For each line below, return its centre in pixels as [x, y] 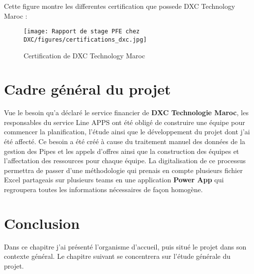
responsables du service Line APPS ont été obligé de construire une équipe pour [125, 122]
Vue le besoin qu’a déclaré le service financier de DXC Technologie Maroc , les [126, 112]
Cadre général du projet [87, 89]
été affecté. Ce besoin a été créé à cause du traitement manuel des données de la [125, 141]
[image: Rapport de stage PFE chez [82, 32]
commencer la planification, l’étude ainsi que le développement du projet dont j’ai [127, 132]
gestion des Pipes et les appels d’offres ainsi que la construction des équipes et [122, 151]
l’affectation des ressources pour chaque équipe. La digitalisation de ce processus [125, 161]
